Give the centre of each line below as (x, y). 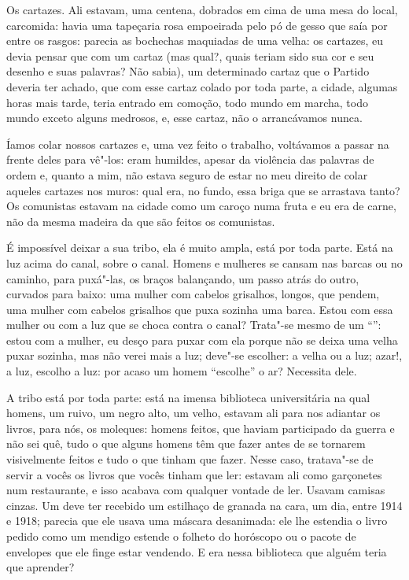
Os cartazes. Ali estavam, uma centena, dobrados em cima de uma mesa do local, (202, 9)
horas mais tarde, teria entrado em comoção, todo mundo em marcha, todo (187, 102)
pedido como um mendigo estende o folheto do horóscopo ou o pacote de (181, 536)
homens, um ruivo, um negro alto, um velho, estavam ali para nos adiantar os (193, 413)
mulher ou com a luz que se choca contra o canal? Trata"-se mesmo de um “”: (194, 325)
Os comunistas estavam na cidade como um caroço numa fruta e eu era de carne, (201, 206)
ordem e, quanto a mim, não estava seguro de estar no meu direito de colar (187, 174)
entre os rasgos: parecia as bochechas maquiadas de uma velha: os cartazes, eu (195, 41)
